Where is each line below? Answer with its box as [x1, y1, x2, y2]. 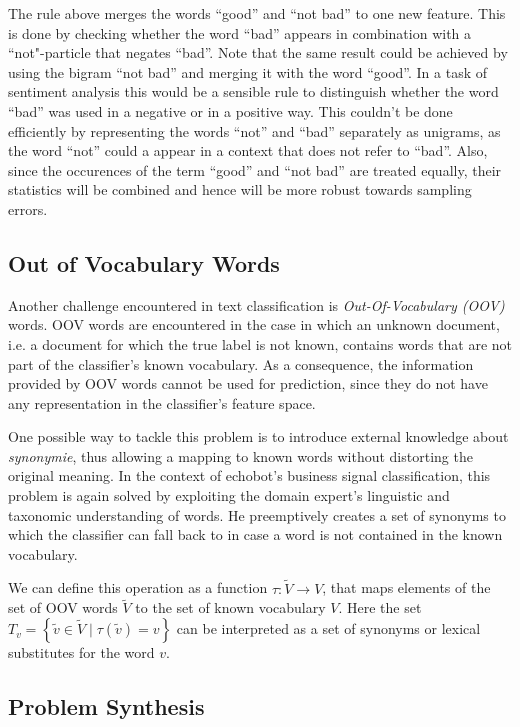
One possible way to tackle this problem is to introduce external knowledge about [8, 426, 509, 447]
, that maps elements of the [322, 577, 491, 598]
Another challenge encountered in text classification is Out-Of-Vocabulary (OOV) [8, 294, 505, 315]
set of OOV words [8, 597, 118, 618]
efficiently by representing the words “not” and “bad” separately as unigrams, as [8, 120, 501, 141]
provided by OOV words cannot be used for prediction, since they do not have [8, 373, 488, 394]
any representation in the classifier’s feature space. [8, 392, 316, 413]
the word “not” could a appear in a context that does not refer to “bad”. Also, [8, 140, 488, 161]
